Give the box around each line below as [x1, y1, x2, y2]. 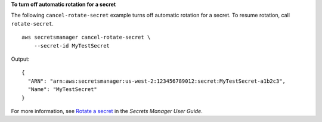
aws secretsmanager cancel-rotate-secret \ [21, 34, 151, 41]
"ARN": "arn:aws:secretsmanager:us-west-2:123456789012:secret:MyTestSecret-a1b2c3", [27, 77, 286, 85]
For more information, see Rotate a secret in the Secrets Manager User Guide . [11, 107, 203, 114]
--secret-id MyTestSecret [33, 42, 110, 49]
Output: [11, 55, 30, 62]
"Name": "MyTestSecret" [27, 86, 98, 93]
